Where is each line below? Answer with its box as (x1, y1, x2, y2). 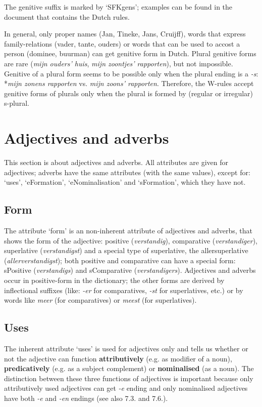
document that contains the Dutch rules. (4, 11, 130, 22)
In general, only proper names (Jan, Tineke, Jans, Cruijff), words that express (4, 28, 246, 39)
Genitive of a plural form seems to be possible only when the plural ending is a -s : (4, 68, 258, 78)
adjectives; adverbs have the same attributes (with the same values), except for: (4, 167, 250, 177)
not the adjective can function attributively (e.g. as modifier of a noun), (4, 353, 232, 363)
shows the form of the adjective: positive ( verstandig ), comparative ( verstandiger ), (4, 235, 257, 246)
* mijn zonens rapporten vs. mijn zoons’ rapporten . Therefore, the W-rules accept (4, 78, 254, 89)
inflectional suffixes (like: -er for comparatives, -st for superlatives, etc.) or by (4, 284, 243, 295)
